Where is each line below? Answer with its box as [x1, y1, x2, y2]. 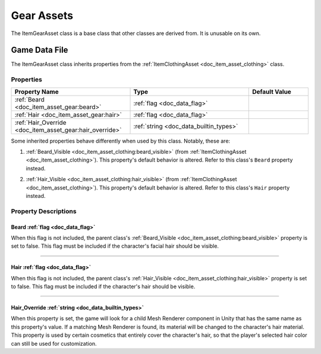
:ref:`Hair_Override [14, 118, 67, 127]
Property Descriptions [11, 207, 77, 215]
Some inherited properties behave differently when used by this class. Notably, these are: [11, 137, 231, 144]
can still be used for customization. [11, 340, 97, 347]
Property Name [14, 87, 59, 96]
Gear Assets [11, 9, 74, 22]
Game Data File [11, 45, 68, 55]
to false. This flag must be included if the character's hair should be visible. [11, 283, 196, 290]
